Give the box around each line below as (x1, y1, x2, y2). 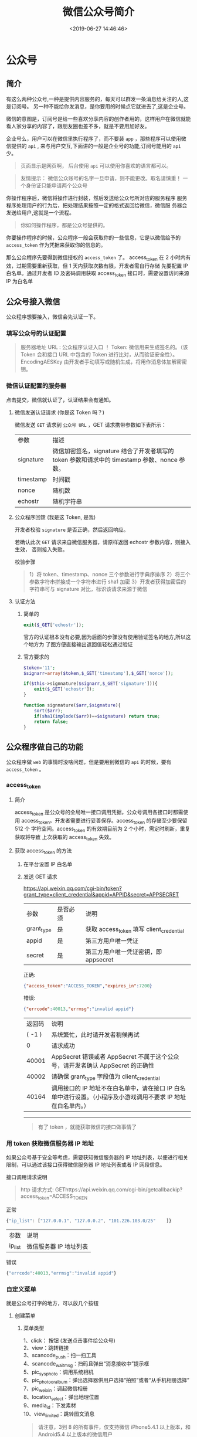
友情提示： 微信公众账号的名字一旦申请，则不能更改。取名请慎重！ (20, 174, 182, 182)
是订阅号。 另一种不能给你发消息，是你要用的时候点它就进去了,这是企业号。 (6, 103, 189, 110)
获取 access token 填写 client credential (85, 925, 185, 934)
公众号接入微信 (6, 297, 60, 307)
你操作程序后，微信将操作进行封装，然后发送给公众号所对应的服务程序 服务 (6, 194, 188, 201)
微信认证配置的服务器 (6, 382, 66, 390)
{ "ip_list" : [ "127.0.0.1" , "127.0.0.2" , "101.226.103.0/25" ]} (6, 1218, 172, 1224)
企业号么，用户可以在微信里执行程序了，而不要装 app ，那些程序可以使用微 (6, 135, 186, 142)
